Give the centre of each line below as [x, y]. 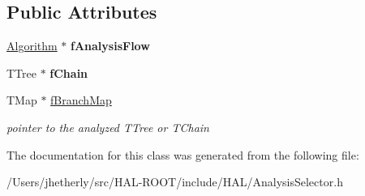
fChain [69, 72]
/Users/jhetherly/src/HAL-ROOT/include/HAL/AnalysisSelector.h [175, 182]
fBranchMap [81, 100]
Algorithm [32, 46]
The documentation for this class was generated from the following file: [183, 154]
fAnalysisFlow [110, 46]
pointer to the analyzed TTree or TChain [108, 127]
